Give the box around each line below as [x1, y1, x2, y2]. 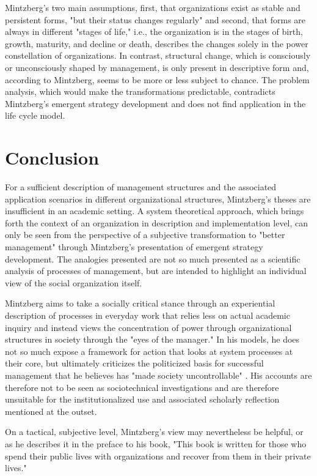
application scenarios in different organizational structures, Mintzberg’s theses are [5, 192, 311, 205]
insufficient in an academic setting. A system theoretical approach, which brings [5, 204, 304, 217]
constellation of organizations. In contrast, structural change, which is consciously [5, 49, 311, 62]
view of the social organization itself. [5, 276, 142, 289]
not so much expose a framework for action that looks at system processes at [5, 344, 293, 357]
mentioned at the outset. [5, 404, 97, 417]
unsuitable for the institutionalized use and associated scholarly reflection [5, 393, 280, 406]
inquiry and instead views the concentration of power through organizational [5, 321, 292, 333]
